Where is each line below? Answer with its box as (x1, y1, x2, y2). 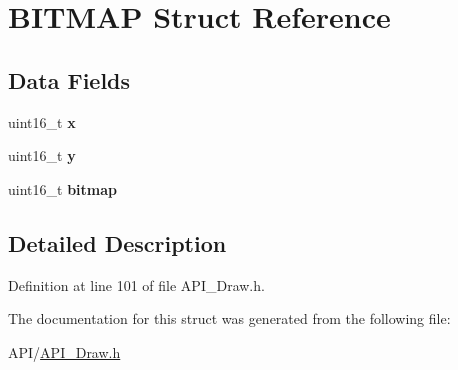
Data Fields (8, 64, 131, 95)
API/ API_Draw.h (8, 341, 121, 362)
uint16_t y (8, 145, 76, 166)
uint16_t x (8, 111, 76, 132)
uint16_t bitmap (8, 178, 117, 199)
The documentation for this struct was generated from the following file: (8, 308, 451, 329)
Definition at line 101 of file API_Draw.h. (8, 274, 265, 295)
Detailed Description (8, 227, 227, 258)
